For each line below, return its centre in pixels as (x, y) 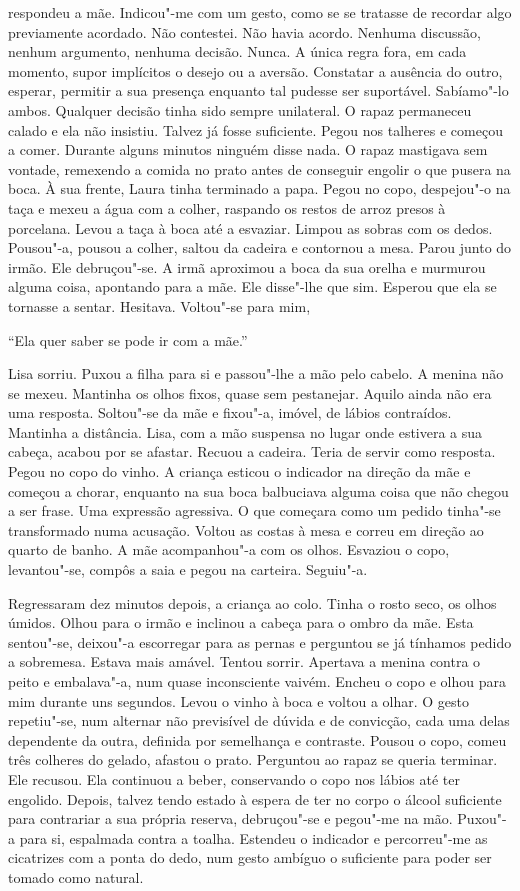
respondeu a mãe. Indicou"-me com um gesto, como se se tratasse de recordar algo (260, 12)
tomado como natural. (76, 876)
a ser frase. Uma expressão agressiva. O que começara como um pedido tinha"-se (254, 510)
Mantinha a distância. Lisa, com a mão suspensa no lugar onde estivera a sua (245, 431)
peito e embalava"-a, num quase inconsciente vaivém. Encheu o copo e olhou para (257, 681)
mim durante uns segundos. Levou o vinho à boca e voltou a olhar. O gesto (239, 700)
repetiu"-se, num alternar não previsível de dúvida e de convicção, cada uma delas (259, 720)
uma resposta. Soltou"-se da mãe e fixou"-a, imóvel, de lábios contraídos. (230, 412)
